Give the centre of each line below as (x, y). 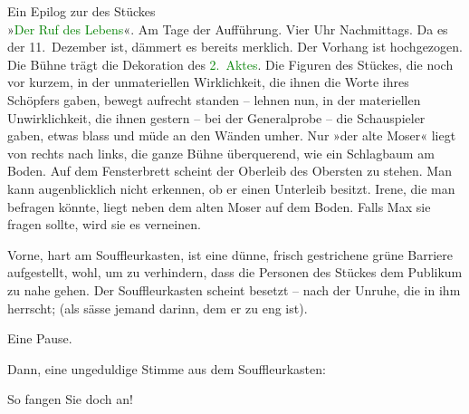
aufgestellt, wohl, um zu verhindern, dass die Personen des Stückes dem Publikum (235, 272)
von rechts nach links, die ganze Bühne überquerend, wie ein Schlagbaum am (221, 153)
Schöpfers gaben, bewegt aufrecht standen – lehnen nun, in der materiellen (214, 99)
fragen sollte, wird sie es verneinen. (104, 224)
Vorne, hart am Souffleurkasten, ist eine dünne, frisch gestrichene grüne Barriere (230, 254)
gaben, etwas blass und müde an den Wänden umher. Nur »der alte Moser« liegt (232, 135)
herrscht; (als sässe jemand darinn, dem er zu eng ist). (158, 308)
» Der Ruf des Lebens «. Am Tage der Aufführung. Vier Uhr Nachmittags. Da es (228, 29)
